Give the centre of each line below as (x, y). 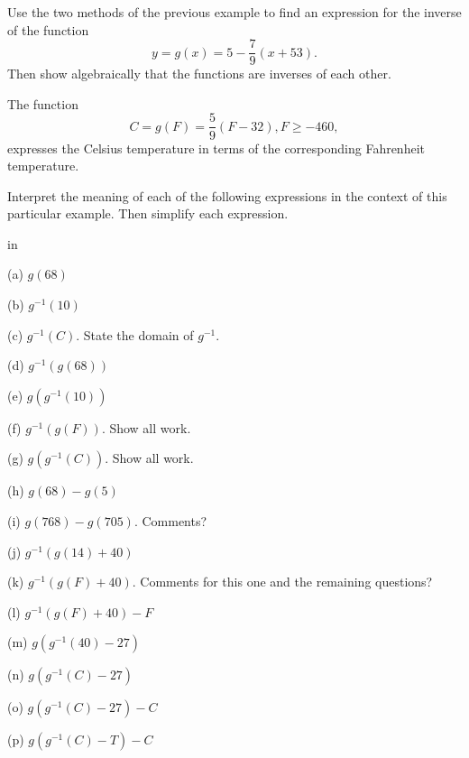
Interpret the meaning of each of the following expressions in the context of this (227, 195)
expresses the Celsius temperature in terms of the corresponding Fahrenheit (216, 148)
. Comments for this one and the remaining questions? (282, 582)
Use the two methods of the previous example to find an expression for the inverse (234, 12)
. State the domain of (135, 334)
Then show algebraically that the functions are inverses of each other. (199, 74)
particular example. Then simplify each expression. (148, 213)
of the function (48, 29)
